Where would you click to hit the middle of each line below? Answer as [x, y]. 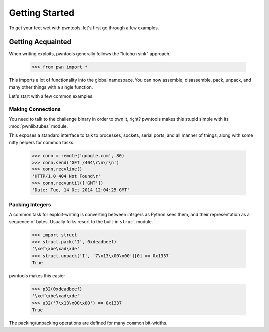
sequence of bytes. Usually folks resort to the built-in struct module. [81, 221]
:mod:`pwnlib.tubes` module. [39, 126]
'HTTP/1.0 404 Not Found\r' [66, 176]
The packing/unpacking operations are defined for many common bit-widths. [88, 323]
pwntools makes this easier [37, 276]
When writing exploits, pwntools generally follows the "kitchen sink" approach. [90, 54]
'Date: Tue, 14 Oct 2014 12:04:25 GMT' [81, 190]
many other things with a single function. [51, 87]
